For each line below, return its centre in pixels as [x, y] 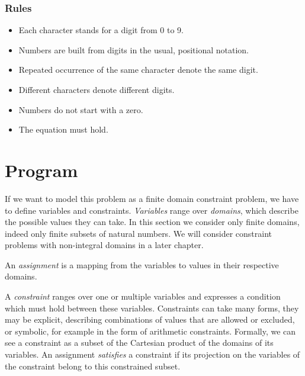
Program [41, 170]
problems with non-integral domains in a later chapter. [104, 245]
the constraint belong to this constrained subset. [93, 366]
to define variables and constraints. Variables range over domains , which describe [152, 210]
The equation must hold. [63, 129]
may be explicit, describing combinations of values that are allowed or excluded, [150, 319]
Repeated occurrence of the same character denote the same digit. [138, 70]
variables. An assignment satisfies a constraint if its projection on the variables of [152, 354]
